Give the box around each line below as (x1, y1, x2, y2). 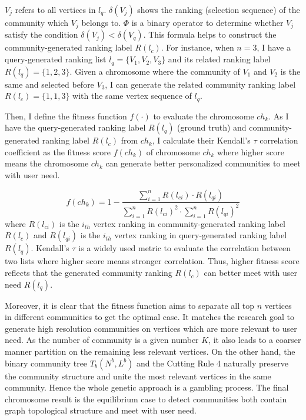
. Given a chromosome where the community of (69, 65, 240, 77)
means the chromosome (5, 157, 89, 169)
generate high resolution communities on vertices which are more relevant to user (5, 322, 297, 334)
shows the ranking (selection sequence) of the (137, 4, 300, 15)
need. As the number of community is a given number (5, 334, 199, 346)
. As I (268, 109, 289, 122)
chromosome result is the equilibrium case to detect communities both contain (5, 392, 287, 405)
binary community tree (5, 356, 88, 369)
